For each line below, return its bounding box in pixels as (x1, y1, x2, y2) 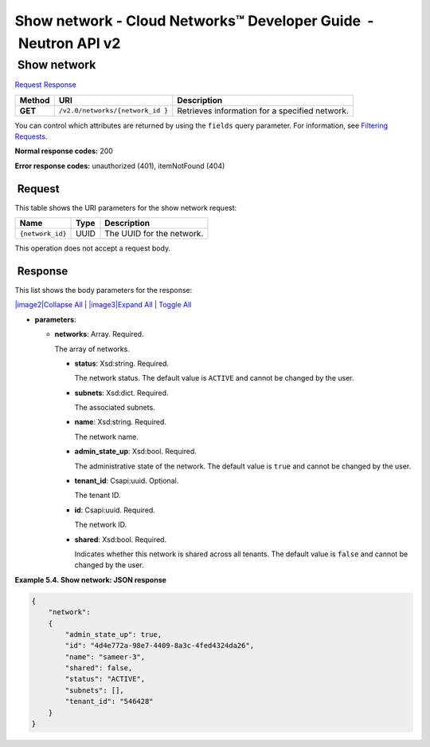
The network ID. (74, 520, 127, 530)
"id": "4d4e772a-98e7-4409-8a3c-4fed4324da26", (64, 641, 255, 650)
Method (19, 94, 50, 105)
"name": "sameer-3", (64, 652, 146, 662)
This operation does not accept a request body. (14, 243, 171, 253)
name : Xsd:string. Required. (74, 417, 167, 427)
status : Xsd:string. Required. (74, 358, 169, 368)
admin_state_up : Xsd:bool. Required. (74, 447, 197, 457)
